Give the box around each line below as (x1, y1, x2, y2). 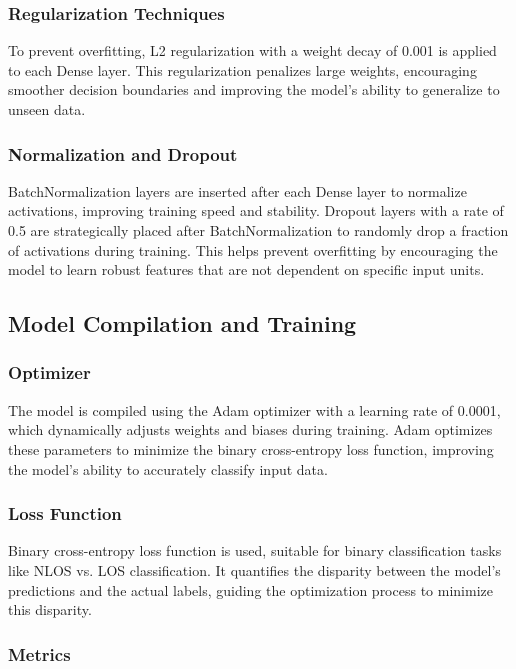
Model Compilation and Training (8, 308, 357, 339)
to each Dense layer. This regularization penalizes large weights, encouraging (8, 59, 477, 80)
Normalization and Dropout (8, 141, 238, 166)
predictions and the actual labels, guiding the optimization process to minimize (8, 579, 493, 600)
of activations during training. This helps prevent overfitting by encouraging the (8, 239, 498, 260)
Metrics (8, 641, 71, 666)
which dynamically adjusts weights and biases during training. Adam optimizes (8, 419, 493, 440)
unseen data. (8, 99, 86, 119)
